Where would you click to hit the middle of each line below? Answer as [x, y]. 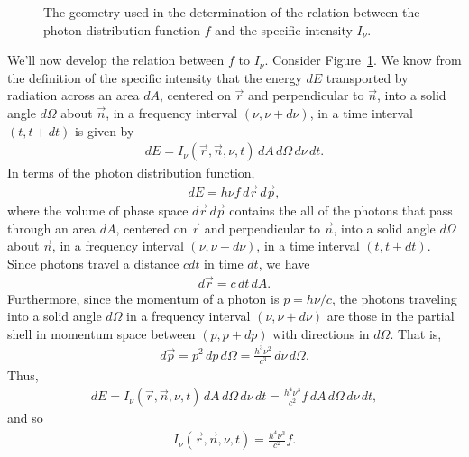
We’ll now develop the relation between [116, 60]
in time [224, 263]
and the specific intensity [284, 29]
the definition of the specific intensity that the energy [155, 77]
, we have [284, 263]
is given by [104, 130]
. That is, [416, 333]
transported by [367, 77]
